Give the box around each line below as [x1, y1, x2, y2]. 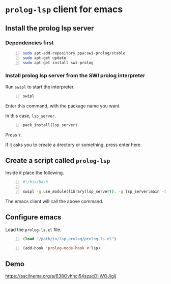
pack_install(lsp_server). [22, 122, 80, 128]
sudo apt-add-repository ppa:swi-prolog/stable [22, 50, 126, 55]
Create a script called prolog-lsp [5, 156, 110, 165]
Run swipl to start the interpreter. [5, 83, 75, 90]
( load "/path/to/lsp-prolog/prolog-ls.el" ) [22, 236, 117, 241]
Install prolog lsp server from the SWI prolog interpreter [5, 72, 146, 79]
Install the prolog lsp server [5, 24, 94, 33]
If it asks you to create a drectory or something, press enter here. [5, 141, 142, 148]
